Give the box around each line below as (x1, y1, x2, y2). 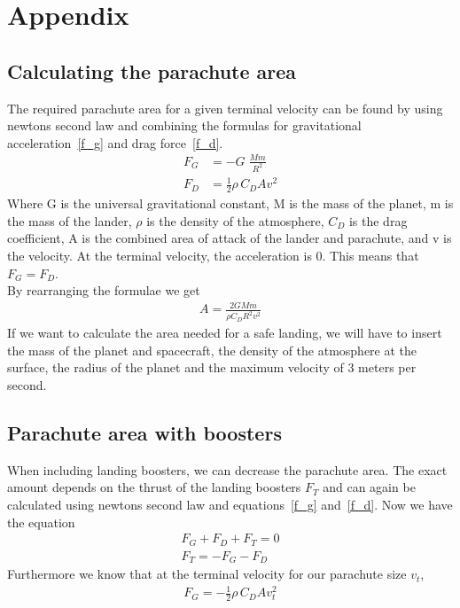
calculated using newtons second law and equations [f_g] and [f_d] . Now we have (7, 495, 453, 513)
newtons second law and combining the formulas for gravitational (7, 116, 362, 135)
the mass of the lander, (7, 211, 132, 230)
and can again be (323, 478, 416, 496)
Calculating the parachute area (7, 57, 297, 84)
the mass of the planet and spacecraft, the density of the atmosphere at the (7, 340, 417, 359)
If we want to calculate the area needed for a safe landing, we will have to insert (7, 323, 442, 342)
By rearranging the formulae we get (7, 281, 200, 300)
